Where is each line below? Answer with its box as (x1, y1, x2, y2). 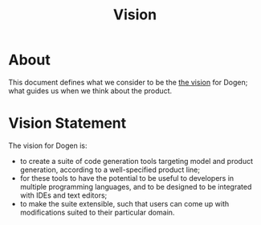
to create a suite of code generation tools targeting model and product (19, 156, 253, 166)
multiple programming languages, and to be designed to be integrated (19, 182, 252, 191)
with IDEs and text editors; (19, 190, 108, 200)
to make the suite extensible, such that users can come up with (19, 198, 230, 208)
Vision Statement (8, 114, 127, 133)
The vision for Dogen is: (8, 141, 88, 150)
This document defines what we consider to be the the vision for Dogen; (8, 77, 248, 87)
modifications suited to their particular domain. (19, 207, 175, 217)
